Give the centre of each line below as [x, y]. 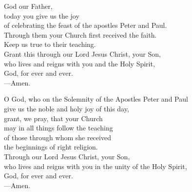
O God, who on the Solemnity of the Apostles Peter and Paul [96, 99]
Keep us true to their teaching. [50, 44]
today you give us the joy [42, 15]
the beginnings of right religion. [51, 147]
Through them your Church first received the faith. [80, 34]
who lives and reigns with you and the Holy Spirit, [79, 63]
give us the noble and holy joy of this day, [67, 108]
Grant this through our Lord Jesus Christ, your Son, [82, 53]
